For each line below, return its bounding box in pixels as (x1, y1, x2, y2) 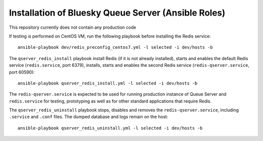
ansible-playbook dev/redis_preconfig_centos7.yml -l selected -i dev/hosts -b (18, 44, 213, 50)
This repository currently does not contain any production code (9, 24, 136, 30)
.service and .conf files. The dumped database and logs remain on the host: (9, 114, 168, 120)
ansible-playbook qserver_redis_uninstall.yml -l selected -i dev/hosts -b (18, 125, 203, 131)
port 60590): (9, 69, 35, 75)
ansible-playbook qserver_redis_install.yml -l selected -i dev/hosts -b (18, 81, 198, 86)
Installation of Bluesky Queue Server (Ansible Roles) (9, 7, 225, 18)
